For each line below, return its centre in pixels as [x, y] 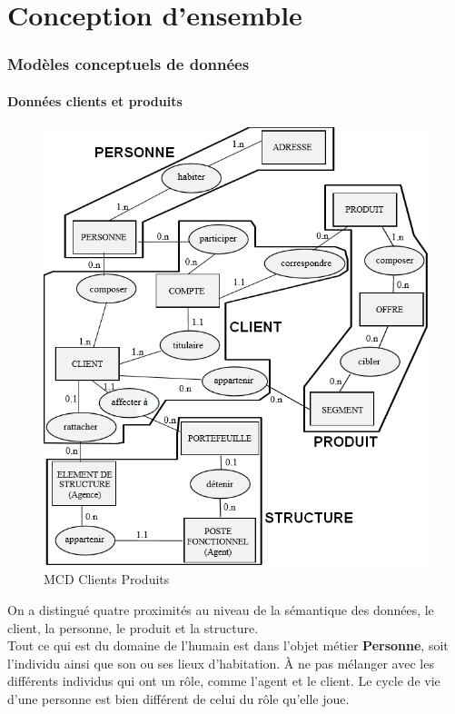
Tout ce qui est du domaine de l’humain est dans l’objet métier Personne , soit [228, 645]
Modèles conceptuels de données [129, 64]
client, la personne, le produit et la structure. [133, 627]
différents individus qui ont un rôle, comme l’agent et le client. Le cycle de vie [224, 681]
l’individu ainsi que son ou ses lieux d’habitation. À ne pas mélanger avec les [221, 663]
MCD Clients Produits [107, 579]
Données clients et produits [95, 100]
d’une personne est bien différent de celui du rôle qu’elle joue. [178, 698]
